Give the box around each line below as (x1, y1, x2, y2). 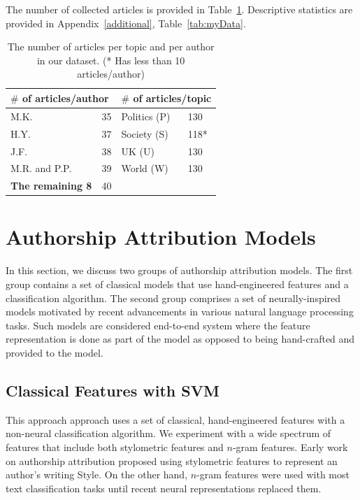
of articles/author (22, 90, 109, 105)
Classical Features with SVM (6, 379, 219, 401)
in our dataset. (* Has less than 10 (36, 52, 185, 67)
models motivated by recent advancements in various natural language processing (6, 304, 354, 319)
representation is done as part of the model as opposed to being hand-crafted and (6, 331, 355, 346)
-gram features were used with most (196, 467, 350, 482)
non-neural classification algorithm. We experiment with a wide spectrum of (6, 426, 331, 441)
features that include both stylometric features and (6, 439, 224, 454)
